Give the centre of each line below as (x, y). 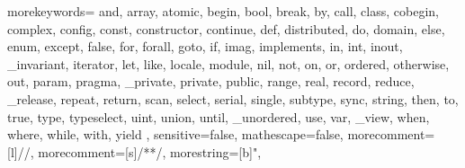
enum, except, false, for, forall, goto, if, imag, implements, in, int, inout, (205, 46)
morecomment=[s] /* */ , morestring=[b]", (150, 151)
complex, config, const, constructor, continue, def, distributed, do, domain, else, (226, 28)
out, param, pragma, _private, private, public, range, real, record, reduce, (211, 81)
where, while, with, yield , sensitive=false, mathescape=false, (175, 134)
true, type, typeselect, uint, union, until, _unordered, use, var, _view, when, (219, 116)
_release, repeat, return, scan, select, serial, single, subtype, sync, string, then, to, (233, 98)
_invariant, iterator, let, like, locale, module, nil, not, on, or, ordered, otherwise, (228, 63)
